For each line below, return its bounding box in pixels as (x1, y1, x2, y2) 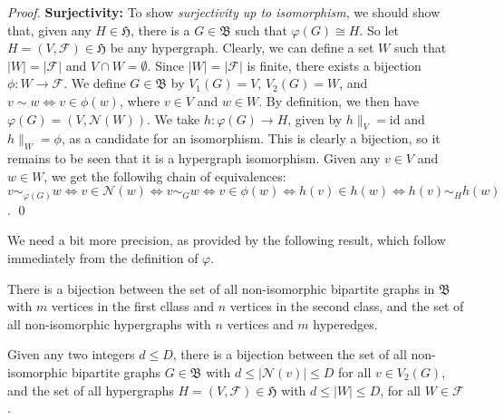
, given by (287, 109, 343, 128)
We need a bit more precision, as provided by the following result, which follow (7, 230, 446, 249)
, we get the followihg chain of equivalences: (44, 166, 286, 185)
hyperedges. (313, 314, 378, 333)
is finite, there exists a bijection (247, 55, 422, 74)
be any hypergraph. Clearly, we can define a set (110, 38, 374, 57)
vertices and (227, 314, 294, 333)
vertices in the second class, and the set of (229, 297, 464, 316)
